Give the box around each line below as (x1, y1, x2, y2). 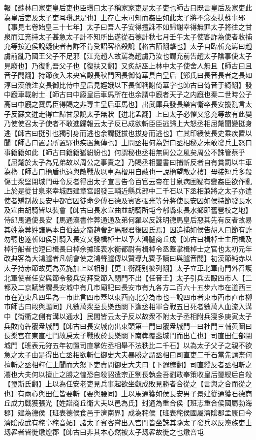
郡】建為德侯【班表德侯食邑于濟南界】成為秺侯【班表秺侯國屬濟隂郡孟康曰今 (4, 407, 252, 417)
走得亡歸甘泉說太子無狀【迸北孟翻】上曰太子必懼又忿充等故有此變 (38, 108, 252, 119)
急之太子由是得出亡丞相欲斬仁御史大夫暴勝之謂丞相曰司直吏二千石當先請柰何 (4, 349, 252, 360)
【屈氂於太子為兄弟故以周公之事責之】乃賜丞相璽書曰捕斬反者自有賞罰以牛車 (4, 157, 252, 167)
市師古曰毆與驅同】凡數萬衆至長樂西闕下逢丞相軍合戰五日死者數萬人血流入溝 (4, 301, 252, 312)
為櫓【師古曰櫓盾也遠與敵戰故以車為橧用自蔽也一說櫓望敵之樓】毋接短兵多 (4, 166, 245, 177)
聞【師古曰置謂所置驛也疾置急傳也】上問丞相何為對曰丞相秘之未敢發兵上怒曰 (4, 137, 252, 148)
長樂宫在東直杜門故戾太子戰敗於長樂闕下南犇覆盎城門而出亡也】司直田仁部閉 (4, 330, 252, 341)
